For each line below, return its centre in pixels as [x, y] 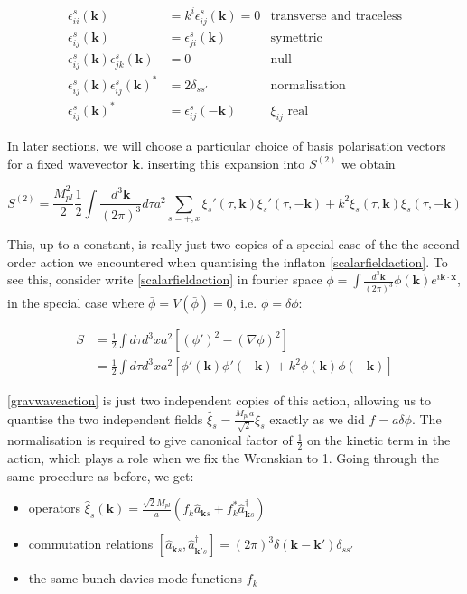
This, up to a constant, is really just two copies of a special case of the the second [233, 244]
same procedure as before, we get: [101, 475]
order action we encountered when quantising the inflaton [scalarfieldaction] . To [228, 261]
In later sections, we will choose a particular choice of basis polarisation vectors [227, 146]
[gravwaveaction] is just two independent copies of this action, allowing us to [219, 400]
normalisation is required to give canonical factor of [150, 440]
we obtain [369, 163]
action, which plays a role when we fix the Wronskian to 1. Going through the [223, 458]
